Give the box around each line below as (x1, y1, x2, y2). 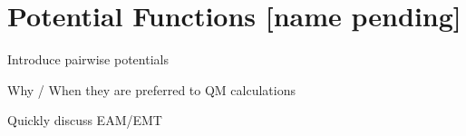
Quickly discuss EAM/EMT (7, 111, 162, 130)
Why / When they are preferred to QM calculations (7, 80, 296, 99)
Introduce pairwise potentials (7, 50, 169, 69)
